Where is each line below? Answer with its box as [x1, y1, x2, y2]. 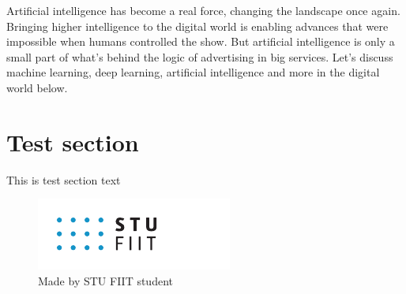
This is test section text [6, 171, 121, 188]
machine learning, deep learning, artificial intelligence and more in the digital [6, 64, 380, 80]
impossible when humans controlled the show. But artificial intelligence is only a [6, 33, 395, 50]
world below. [6, 79, 68, 95]
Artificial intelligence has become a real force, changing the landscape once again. [6, 2, 400, 18]
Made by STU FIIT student [38, 272, 173, 288]
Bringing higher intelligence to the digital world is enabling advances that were [6, 17, 389, 34]
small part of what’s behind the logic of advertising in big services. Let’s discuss [6, 48, 393, 65]
